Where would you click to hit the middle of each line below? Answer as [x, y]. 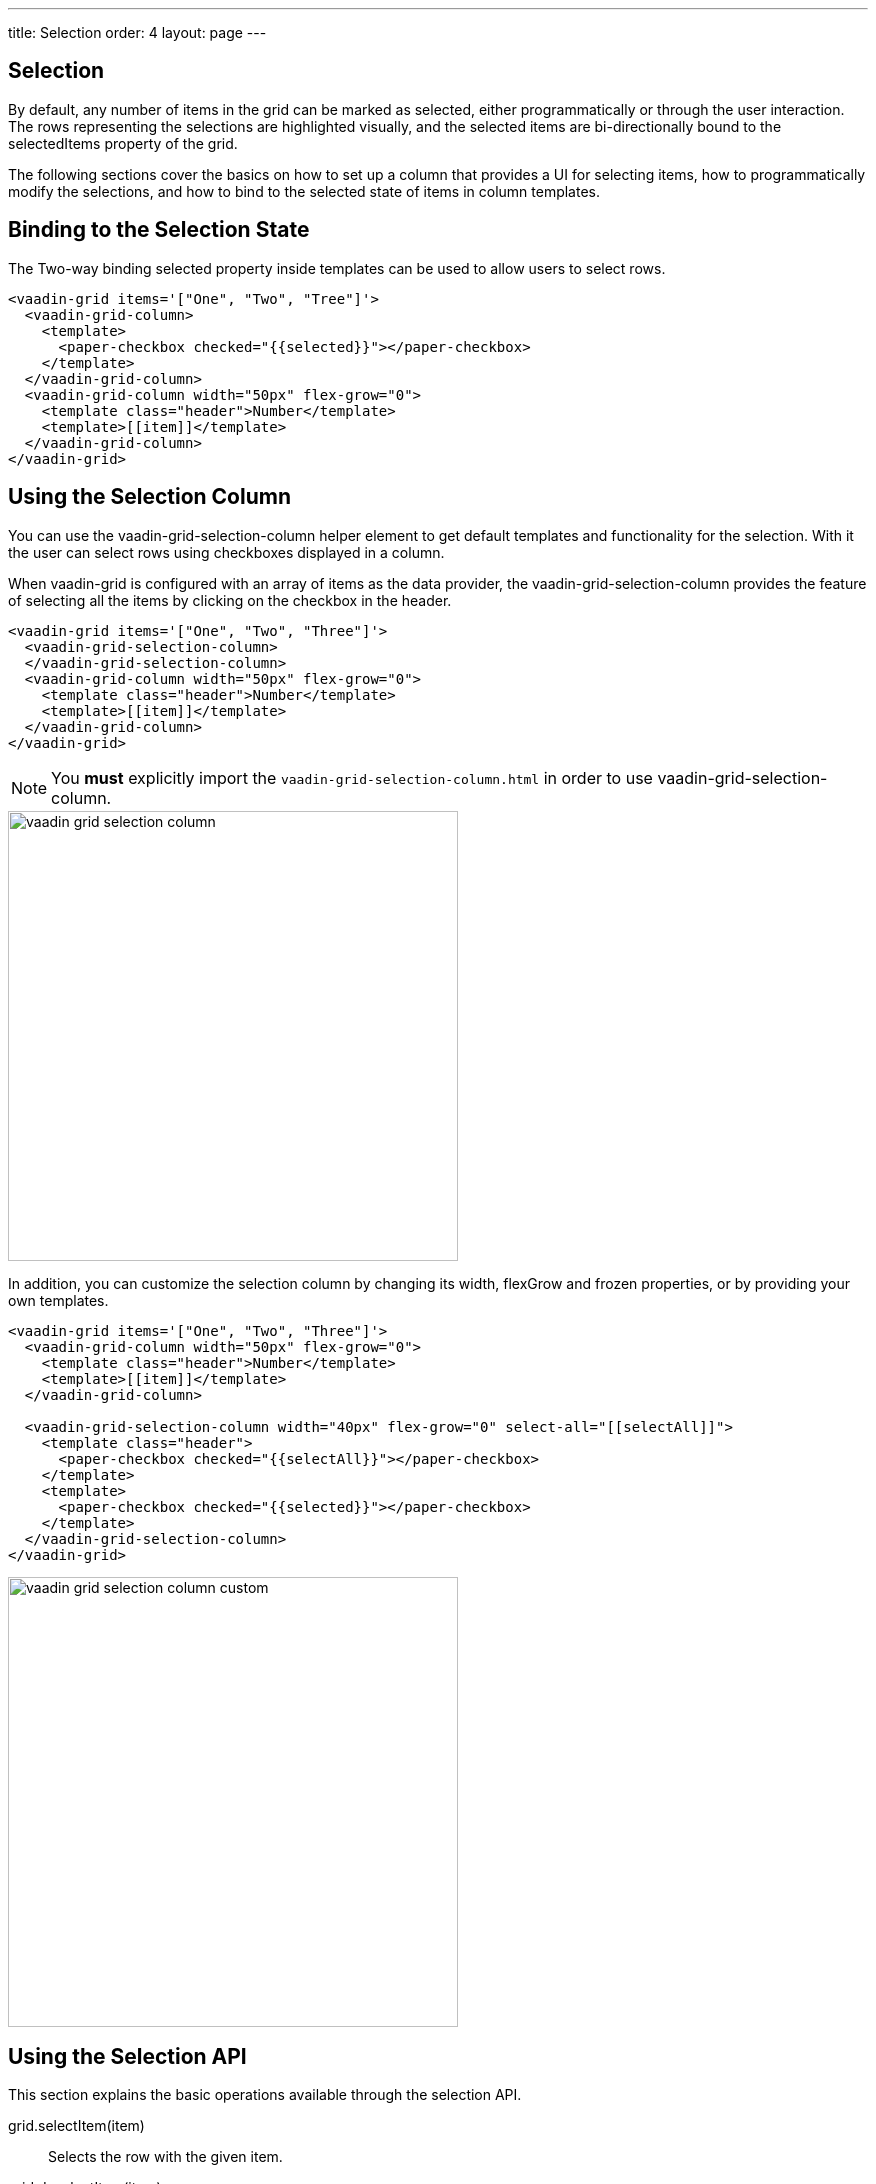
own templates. [58, 1300]
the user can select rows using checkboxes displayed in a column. [226, 552]
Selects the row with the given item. [165, 2157]
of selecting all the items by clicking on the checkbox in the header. [230, 600]
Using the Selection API [127, 2056]
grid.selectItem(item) [76, 2126]
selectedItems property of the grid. [123, 143]
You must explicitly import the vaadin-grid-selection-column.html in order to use [352, 777]
